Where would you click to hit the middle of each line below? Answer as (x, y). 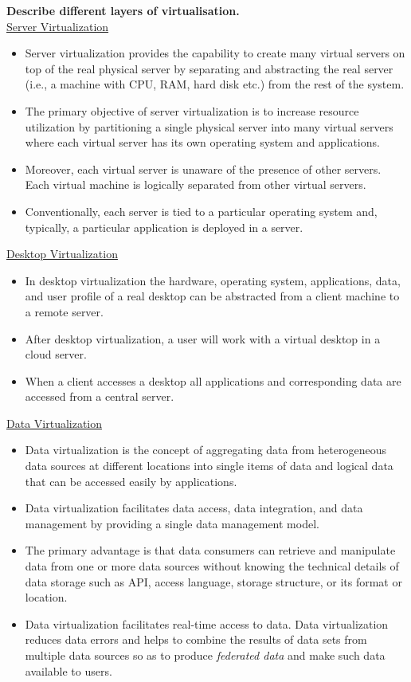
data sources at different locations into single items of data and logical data (209, 466)
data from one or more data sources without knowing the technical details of (212, 566)
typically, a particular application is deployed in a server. (164, 227)
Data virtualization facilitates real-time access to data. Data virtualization (207, 623)
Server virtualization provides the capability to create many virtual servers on (215, 53)
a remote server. (64, 311)
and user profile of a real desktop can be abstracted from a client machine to (212, 296)
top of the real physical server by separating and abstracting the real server (209, 68)
